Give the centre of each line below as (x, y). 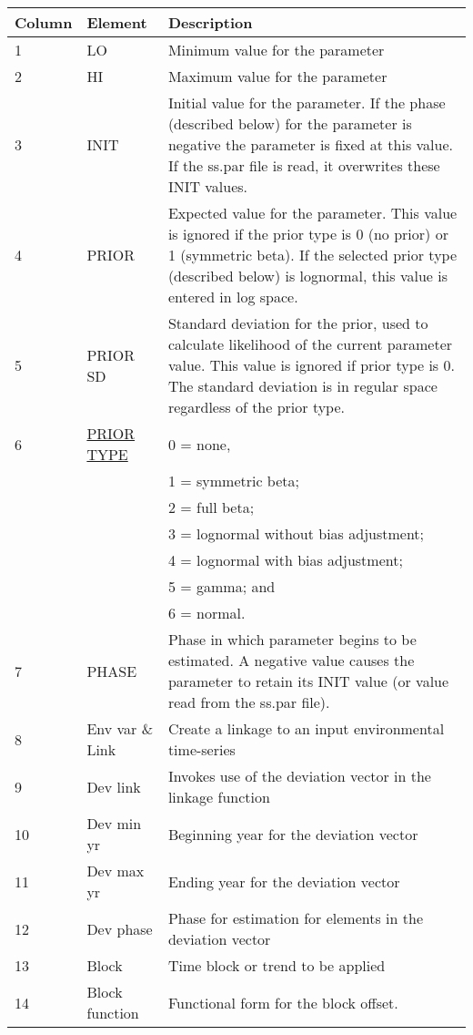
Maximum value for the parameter (277, 76)
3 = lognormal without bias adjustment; (296, 533)
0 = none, (199, 444)
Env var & (120, 728)
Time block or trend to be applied (277, 965)
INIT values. (208, 186)
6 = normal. (206, 613)
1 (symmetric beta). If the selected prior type (312, 255)
